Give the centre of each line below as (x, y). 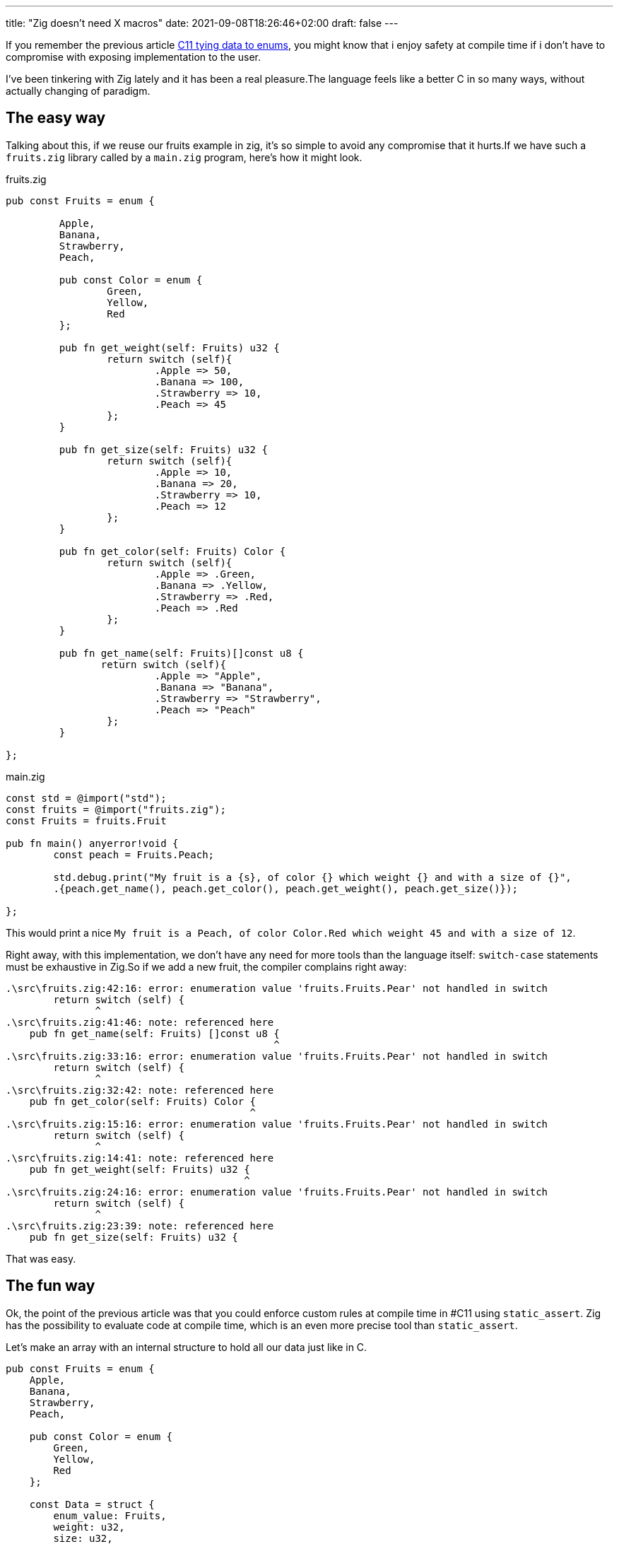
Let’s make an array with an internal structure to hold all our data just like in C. (187, 1347)
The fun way (51, 1286)
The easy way (56, 118)
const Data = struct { (92, 1504)
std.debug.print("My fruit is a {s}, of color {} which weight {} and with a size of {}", (312, 877)
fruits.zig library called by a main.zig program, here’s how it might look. (184, 157)
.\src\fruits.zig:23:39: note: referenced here (140, 1226)
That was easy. (41, 1258)
